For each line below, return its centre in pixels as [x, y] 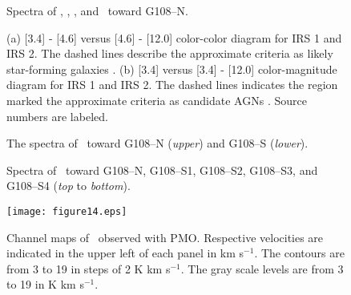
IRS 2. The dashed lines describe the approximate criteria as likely [170, 53]
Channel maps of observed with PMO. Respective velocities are [165, 237]
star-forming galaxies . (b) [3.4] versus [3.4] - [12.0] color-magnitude [172, 69]
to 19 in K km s [45, 284]
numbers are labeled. [57, 116]
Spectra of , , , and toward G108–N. [97, 10]
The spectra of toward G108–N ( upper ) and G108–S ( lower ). [157, 143]
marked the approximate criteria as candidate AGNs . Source [157, 100]
